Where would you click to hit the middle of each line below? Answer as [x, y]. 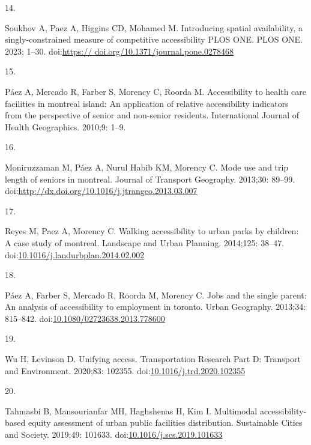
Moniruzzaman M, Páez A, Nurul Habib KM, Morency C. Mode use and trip [147, 167]
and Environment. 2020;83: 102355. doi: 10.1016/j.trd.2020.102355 [125, 370]
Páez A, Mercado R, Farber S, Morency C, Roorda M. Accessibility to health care [156, 91]
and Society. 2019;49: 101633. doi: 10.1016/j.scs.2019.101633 [114, 434]
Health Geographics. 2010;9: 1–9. [65, 126]
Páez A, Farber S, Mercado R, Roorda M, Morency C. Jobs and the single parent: [156, 295]
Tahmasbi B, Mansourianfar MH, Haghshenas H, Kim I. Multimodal [131, 410]
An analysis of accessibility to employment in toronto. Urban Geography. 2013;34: [155, 307]
